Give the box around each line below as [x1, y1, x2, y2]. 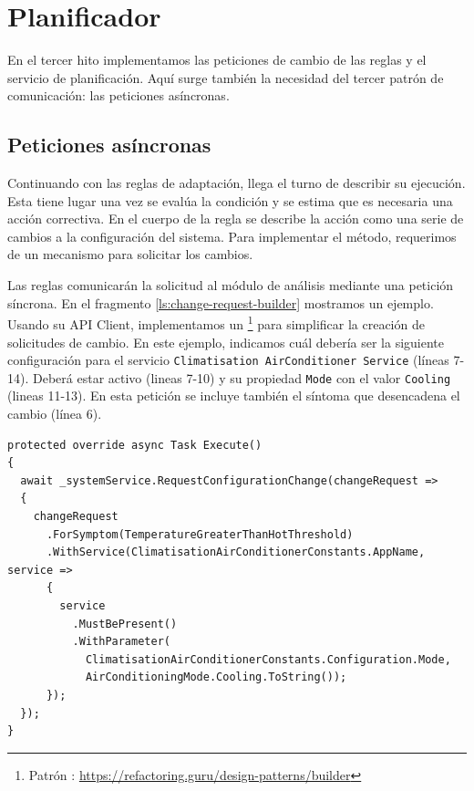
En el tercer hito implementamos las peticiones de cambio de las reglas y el [7, 50, 427, 69]
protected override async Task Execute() [7, 438, 263, 452]
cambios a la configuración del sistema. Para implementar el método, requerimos [7, 226, 457, 245]
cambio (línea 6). [7, 404, 102, 423]
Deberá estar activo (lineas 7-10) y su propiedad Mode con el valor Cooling [32, 368, 451, 387]
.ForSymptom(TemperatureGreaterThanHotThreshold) [46, 527, 354, 541]
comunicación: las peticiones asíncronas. [7, 86, 230, 105]
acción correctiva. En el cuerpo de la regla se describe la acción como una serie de [7, 209, 464, 228]
